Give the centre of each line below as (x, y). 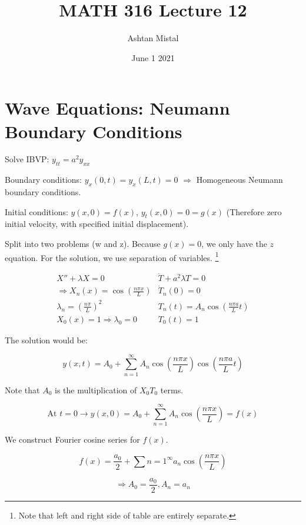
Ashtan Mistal (153, 38)
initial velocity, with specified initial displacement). (97, 224)
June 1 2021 (153, 57)
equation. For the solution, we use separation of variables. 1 (112, 256)
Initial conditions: (36, 211)
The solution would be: (46, 340)
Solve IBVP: (27, 159)
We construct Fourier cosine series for (72, 439)
